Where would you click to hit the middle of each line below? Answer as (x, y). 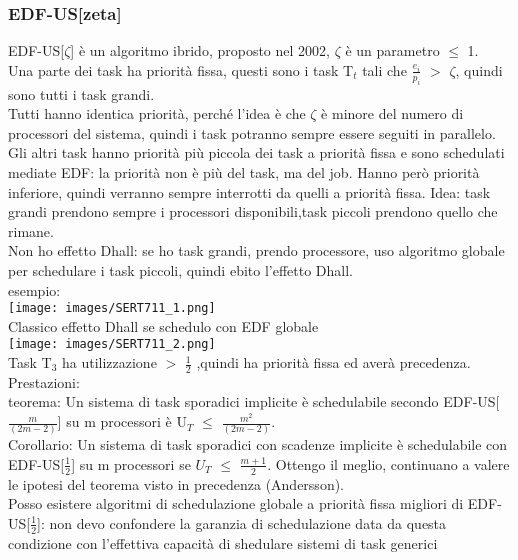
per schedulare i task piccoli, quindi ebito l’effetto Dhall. (181, 269)
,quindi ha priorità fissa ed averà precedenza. (333, 362)
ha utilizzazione (109, 362)
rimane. (31, 230)
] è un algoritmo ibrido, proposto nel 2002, (200, 50)
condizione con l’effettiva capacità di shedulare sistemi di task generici (223, 542)
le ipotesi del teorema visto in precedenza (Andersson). (176, 483)
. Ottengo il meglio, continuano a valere (388, 463)
